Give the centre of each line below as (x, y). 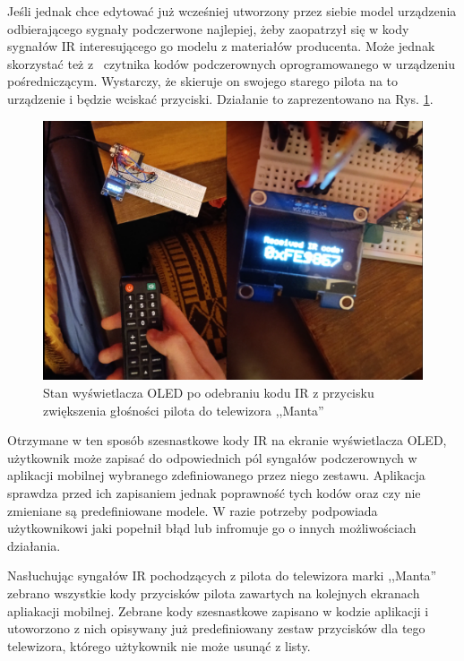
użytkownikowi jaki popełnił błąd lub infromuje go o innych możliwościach (212, 528)
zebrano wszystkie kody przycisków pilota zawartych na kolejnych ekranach (214, 592)
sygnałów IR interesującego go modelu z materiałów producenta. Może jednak (221, 46)
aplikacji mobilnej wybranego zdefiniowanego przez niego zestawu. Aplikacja (216, 475)
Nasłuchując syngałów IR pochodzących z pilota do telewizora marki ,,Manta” (222, 575)
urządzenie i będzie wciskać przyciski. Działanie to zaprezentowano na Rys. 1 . (220, 98)
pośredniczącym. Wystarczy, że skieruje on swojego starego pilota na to (203, 81)
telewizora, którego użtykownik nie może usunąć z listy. (159, 645)
